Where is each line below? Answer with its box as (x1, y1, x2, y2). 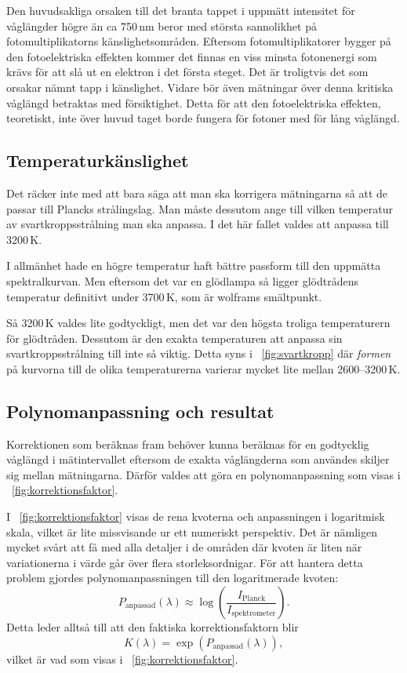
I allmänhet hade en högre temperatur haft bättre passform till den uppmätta (6, 257, 381, 274)
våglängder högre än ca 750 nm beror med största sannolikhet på (6, 17, 317, 34)
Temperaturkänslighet (6, 148, 189, 173)
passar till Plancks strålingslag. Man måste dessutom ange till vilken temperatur (6, 200, 393, 216)
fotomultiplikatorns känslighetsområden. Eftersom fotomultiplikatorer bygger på (6, 33, 391, 49)
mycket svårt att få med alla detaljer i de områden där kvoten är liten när (6, 539, 362, 555)
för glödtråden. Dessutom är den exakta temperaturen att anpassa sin (6, 329, 343, 346)
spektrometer (231, 609, 276, 618)
